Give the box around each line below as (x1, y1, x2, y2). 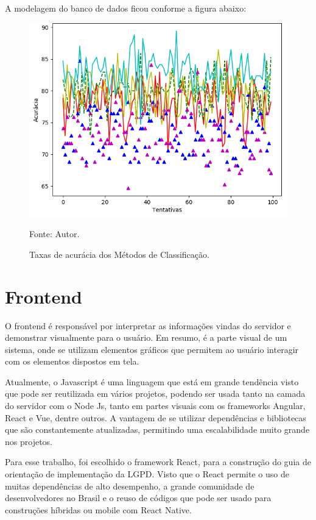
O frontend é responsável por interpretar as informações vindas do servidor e (5, 319, 291, 332)
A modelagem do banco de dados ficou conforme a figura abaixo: (5, 2, 247, 14)
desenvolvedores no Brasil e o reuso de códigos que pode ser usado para (5, 491, 272, 504)
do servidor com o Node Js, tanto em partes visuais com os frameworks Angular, (5, 399, 306, 412)
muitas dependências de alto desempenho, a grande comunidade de (5, 479, 255, 492)
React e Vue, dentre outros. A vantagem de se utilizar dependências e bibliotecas (5, 411, 306, 424)
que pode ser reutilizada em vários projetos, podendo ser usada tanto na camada (5, 387, 306, 400)
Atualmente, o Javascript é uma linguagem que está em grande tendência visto (5, 375, 299, 388)
